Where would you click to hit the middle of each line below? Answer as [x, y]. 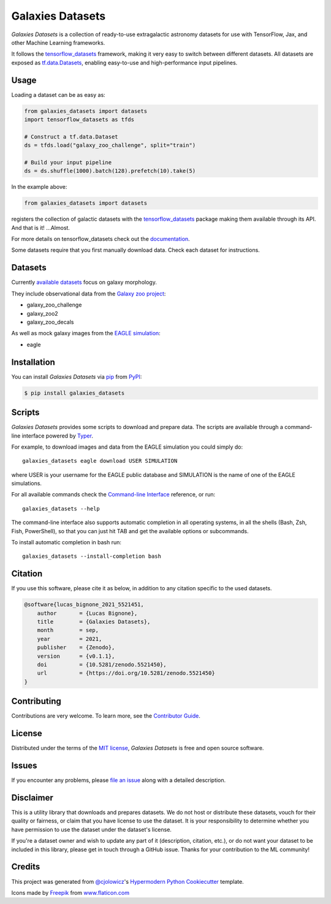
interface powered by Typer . [57, 436]
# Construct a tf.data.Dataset [71, 137]
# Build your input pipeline [68, 162]
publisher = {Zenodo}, [76, 648]
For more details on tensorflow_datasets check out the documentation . [101, 239]
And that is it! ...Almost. [41, 227]
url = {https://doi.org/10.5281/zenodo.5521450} [126, 673]
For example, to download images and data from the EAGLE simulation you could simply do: [127, 447]
